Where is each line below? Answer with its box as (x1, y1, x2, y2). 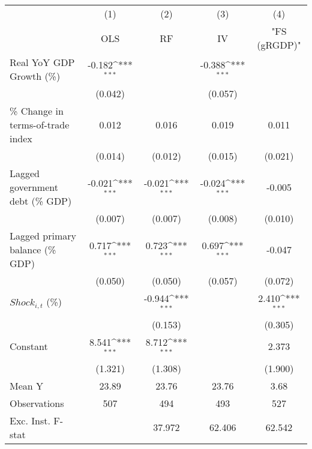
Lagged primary (10, 229, 76, 243)
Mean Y (10, 378, 44, 393)
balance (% (10, 243, 56, 256)
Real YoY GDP (10, 55, 75, 69)
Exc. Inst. (10, 413, 50, 427)
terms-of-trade (10, 118, 70, 131)
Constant (10, 339, 48, 354)
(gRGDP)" (257, 38, 301, 52)
